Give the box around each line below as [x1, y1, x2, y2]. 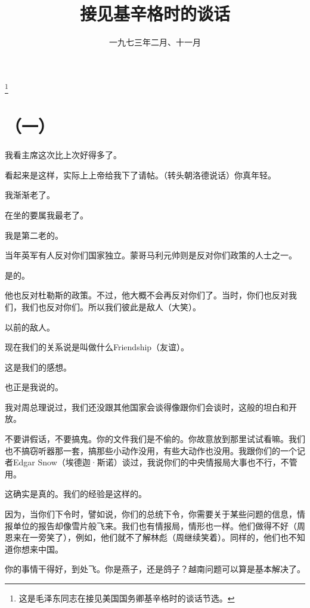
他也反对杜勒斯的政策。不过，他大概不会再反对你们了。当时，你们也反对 [5, 289, 289, 301]
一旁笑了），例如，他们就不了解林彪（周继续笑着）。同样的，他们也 [29, 531, 289, 544]
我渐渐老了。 [5, 189, 55, 201]
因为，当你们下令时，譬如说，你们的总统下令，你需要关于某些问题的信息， [5, 508, 297, 520]
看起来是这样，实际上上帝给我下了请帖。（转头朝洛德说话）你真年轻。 [5, 168, 276, 181]
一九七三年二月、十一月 [109, 36, 201, 48]
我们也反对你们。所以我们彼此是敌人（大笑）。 [21, 300, 201, 313]
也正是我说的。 [5, 381, 63, 393]
